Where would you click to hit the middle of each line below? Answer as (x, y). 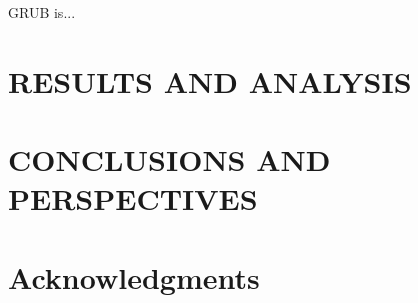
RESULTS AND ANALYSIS (210, 80)
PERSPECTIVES (133, 198)
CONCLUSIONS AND (169, 159)
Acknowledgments (134, 276)
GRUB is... (42, 12)
